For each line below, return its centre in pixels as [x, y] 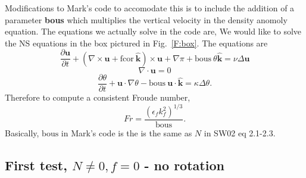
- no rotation [184, 165]
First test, [36, 165]
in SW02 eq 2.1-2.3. [240, 133]
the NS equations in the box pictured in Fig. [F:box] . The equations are [136, 43]
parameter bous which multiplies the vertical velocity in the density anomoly [146, 19]
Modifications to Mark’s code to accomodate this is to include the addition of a [150, 8]
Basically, [22, 133]
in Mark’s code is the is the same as [127, 133]
